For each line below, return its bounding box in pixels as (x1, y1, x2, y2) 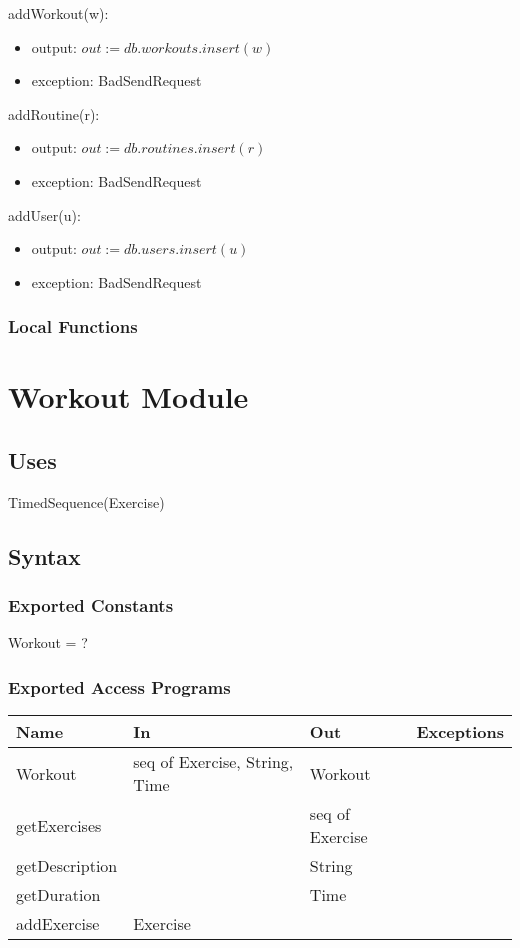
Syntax (8, 540, 81, 571)
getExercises (16, 813, 102, 837)
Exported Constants (8, 593, 174, 618)
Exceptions (416, 720, 504, 744)
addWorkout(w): (8, 3, 109, 23)
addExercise (16, 912, 100, 936)
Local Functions (8, 314, 138, 339)
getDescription (16, 854, 118, 878)
